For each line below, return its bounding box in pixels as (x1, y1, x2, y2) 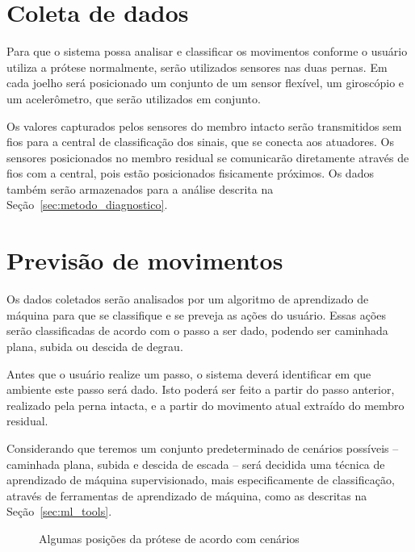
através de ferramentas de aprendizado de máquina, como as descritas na (6, 487, 367, 504)
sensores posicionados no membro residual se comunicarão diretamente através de (6, 148, 409, 165)
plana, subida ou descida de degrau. (6, 337, 183, 354)
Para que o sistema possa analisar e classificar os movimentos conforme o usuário (6, 43, 408, 60)
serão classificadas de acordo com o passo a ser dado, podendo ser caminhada (6, 322, 388, 339)
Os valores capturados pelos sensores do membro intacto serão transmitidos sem (6, 117, 402, 134)
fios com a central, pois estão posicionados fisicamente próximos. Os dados (6, 165, 374, 182)
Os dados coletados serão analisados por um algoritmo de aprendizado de (6, 291, 369, 307)
